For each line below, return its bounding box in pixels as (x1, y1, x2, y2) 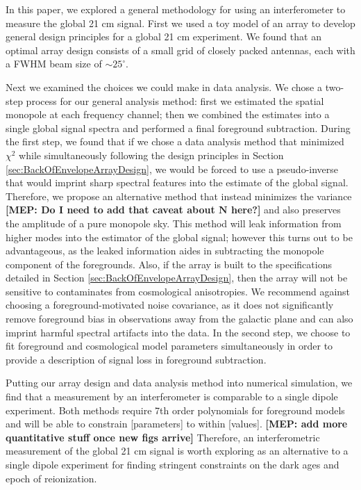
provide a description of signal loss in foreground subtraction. (6, 352, 267, 366)
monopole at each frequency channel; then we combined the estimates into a (6, 107, 330, 122)
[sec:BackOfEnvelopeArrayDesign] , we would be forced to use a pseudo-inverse (6, 161, 339, 176)
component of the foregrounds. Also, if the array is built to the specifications (6, 256, 332, 271)
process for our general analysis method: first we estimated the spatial (26, 93, 324, 108)
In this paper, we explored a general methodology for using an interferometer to (6, 2, 346, 16)
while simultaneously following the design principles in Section (19, 147, 284, 162)
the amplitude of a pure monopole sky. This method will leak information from (6, 215, 342, 230)
